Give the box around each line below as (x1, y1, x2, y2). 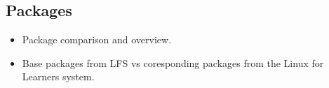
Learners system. (22, 69, 95, 84)
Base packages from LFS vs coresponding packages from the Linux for (22, 55, 324, 70)
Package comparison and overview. (22, 32, 172, 47)
